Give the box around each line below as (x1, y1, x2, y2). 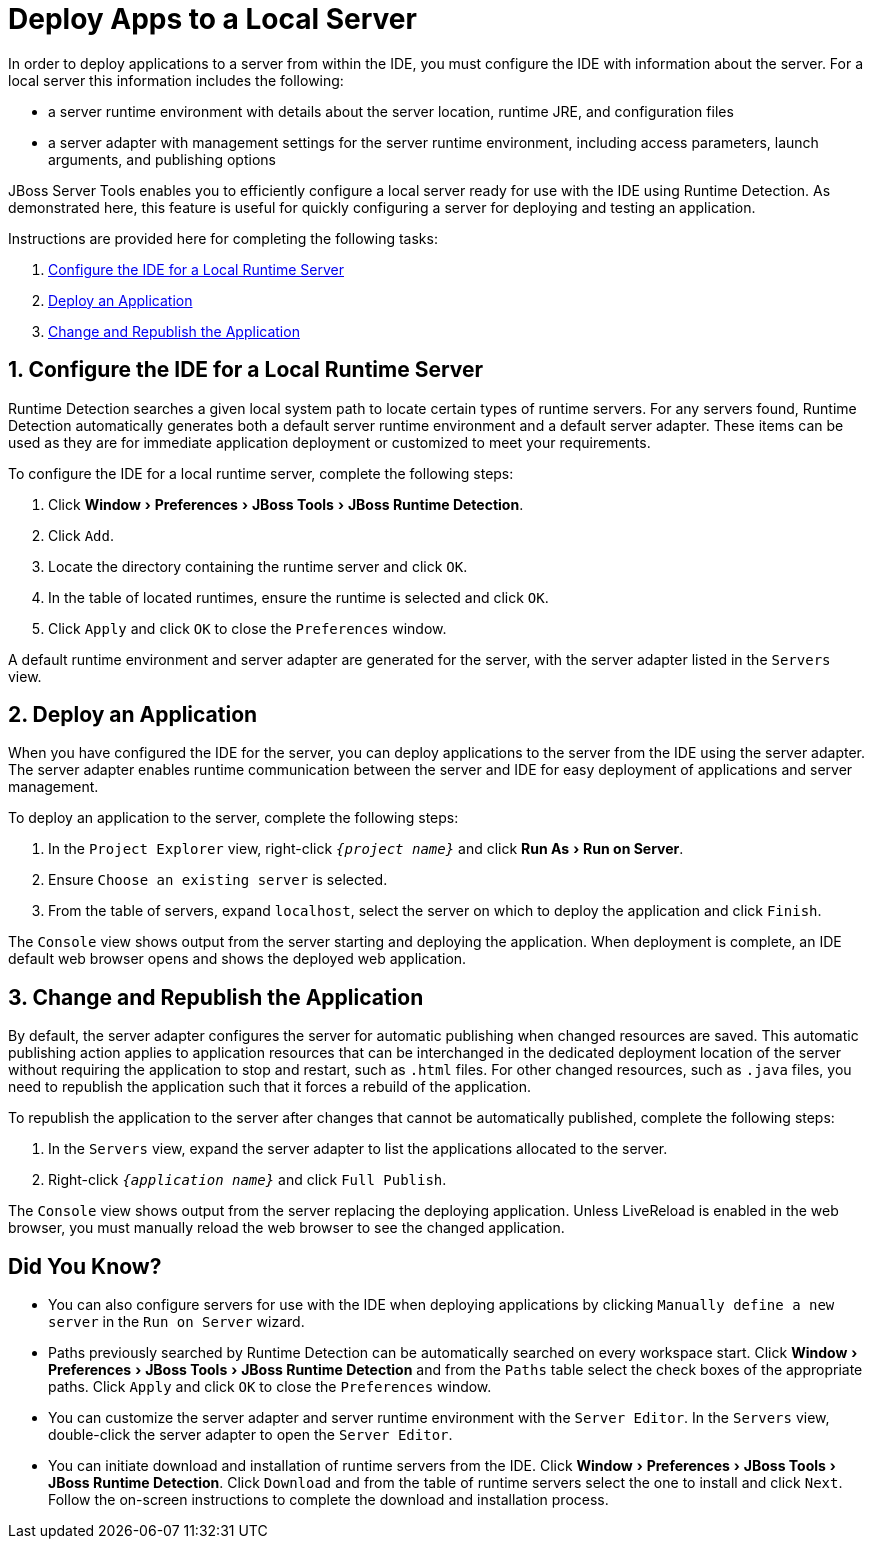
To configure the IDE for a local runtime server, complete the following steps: (8, 464, 514, 482)
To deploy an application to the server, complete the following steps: (8, 809, 459, 827)
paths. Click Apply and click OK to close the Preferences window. (48, 1378, 492, 1396)
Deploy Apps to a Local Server (8, 2, 417, 36)
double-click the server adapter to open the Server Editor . (48, 1426, 453, 1444)
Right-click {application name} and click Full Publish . (48, 1171, 447, 1189)
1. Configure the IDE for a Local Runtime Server (8, 357, 484, 383)
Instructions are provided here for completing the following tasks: (8, 229, 438, 247)
